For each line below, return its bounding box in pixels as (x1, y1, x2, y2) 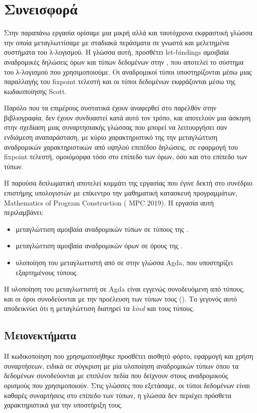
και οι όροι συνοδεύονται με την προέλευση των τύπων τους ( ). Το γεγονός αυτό (4, 293, 237, 304)
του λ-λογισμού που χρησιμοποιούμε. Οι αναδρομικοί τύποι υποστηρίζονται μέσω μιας (4, 66, 252, 77)
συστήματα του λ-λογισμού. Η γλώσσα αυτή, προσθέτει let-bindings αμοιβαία (4, 47, 229, 57)
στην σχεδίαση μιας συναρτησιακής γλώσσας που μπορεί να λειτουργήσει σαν (4, 122, 227, 132)
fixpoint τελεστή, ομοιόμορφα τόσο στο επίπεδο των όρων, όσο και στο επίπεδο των (4, 151, 248, 162)
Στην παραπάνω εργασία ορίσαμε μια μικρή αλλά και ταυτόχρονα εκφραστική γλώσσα (4, 27, 253, 38)
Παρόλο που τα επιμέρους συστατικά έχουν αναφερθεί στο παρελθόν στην (4, 103, 217, 113)
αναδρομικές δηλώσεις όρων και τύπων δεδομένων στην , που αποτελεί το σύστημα (4, 56, 244, 67)
